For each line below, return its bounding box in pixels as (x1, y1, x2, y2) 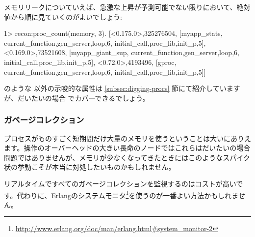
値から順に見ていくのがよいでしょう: (4, 11, 122, 22)
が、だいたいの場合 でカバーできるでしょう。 (4, 92, 150, 103)
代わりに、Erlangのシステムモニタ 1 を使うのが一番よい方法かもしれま (17, 188, 238, 200)
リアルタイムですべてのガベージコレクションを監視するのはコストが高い (4, 178, 236, 188)
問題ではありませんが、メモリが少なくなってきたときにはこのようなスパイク (4, 152, 250, 162)
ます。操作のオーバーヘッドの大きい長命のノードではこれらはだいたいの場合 (4, 143, 251, 153)
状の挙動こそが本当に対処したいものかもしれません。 (4, 162, 176, 172)
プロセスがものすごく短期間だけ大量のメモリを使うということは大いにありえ (4, 133, 251, 143)
